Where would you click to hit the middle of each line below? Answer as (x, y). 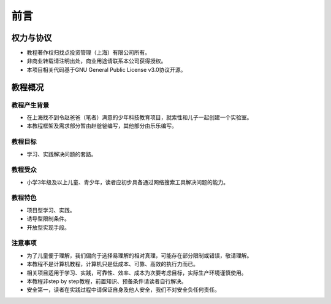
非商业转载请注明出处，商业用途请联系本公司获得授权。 (97, 61)
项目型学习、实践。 (51, 210)
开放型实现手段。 (48, 227)
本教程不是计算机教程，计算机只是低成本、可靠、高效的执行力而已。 (112, 264)
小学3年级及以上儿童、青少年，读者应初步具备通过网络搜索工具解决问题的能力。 (128, 182)
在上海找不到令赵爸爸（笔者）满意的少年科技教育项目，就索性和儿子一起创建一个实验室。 (139, 117)
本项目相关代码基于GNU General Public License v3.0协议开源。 (106, 69)
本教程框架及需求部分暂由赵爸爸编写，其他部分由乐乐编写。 (102, 126)
